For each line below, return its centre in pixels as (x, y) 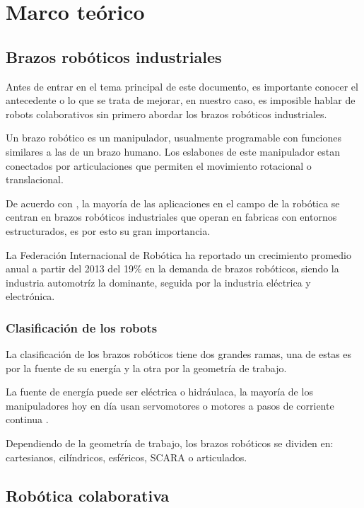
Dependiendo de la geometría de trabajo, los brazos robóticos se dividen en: (170, 443)
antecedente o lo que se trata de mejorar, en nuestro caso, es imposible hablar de (181, 100)
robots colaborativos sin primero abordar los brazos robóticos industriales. (166, 114)
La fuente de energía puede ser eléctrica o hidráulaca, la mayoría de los (159, 392)
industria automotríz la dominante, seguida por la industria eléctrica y (158, 282)
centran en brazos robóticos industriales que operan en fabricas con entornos (171, 217)
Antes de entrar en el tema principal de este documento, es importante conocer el (182, 86)
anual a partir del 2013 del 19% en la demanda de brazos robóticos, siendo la (172, 269)
